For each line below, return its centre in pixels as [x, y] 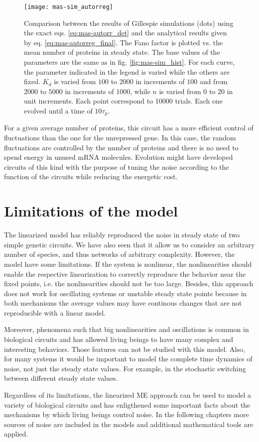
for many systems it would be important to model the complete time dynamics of [128, 359]
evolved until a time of [58, 110]
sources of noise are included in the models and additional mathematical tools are [129, 424]
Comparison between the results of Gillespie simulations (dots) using [129, 23]
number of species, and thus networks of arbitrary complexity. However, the [120, 254]
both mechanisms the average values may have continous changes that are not [123, 303]
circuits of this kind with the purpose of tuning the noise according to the [117, 166]
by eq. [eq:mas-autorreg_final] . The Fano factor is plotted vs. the [124, 42]
